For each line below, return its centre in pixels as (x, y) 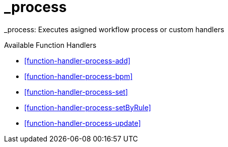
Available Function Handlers (50, 45)
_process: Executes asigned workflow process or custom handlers (114, 29)
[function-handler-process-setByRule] (88, 107)
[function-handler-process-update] (83, 123)
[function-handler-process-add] (78, 60)
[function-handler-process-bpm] (79, 76)
